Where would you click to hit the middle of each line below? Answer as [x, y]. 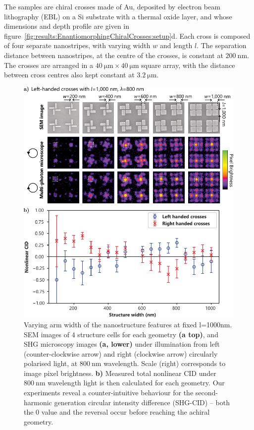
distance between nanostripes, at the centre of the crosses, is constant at [114, 55]
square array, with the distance [188, 65]
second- [206, 393]
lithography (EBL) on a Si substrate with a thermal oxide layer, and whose [118, 16]
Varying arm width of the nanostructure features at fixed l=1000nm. [128, 324]
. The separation [222, 45]
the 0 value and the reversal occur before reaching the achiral [117, 412]
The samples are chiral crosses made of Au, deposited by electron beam [112, 6]
